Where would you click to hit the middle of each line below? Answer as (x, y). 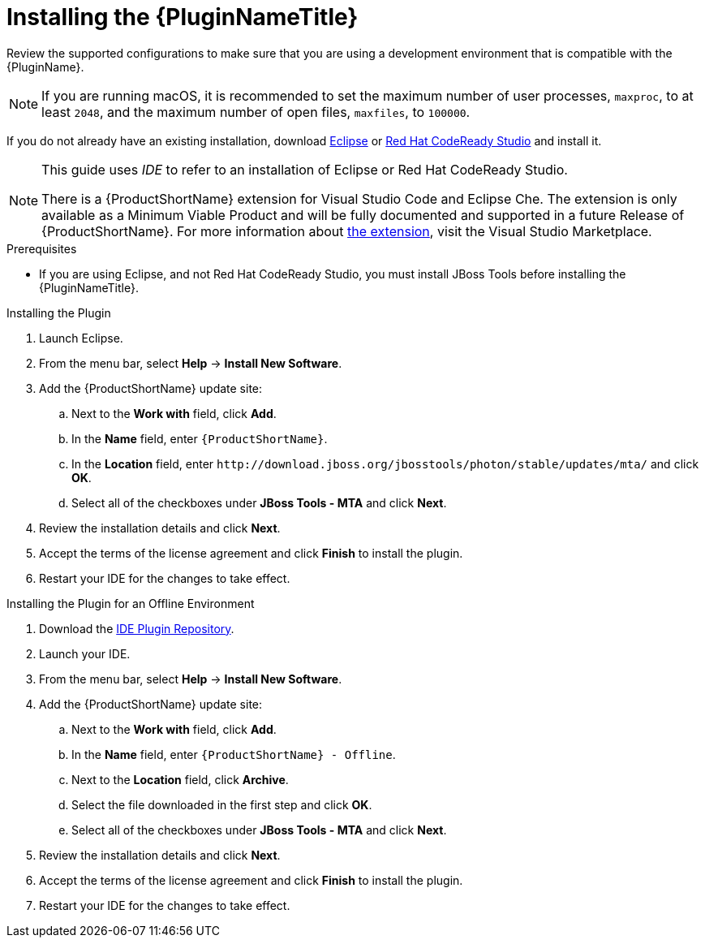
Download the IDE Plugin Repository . (137, 628)
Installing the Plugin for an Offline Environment (131, 603)
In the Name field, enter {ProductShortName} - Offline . (234, 754)
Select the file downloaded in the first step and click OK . (222, 804)
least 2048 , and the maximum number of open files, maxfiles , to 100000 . (256, 112)
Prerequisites (42, 248)
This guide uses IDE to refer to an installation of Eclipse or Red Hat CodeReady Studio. (305, 169)
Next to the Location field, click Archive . (180, 779)
